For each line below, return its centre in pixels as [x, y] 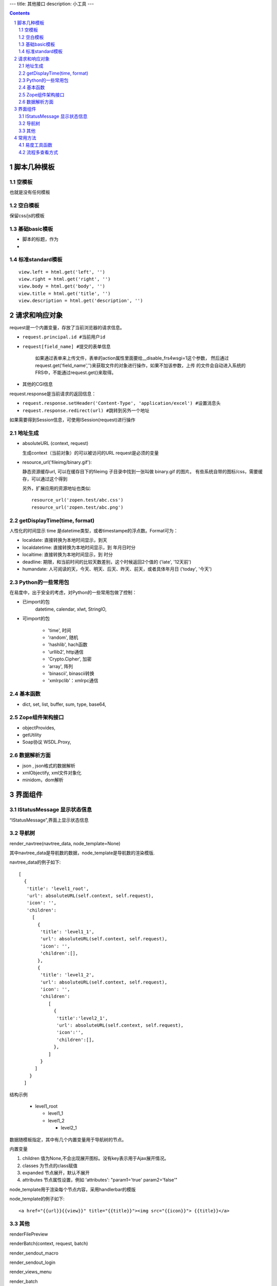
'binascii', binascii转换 [71, 673]
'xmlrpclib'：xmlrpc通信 [73, 681]
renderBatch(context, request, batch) [49, 1244]
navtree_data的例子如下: [35, 862]
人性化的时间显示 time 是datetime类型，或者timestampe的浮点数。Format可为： [94, 530]
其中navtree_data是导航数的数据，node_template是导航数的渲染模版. [82, 853]
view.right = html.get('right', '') [65, 279]
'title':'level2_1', [82, 1018]
